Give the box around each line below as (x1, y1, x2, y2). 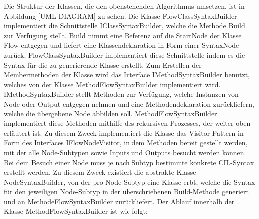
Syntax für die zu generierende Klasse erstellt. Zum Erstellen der (4, 59, 202, 70)
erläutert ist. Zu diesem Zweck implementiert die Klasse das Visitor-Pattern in (4, 127, 244, 138)
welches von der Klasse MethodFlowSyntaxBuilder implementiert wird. (4, 79, 221, 89)
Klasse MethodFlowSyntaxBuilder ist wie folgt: (4, 206, 148, 216)
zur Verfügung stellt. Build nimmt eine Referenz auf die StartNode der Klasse (4, 30, 242, 40)
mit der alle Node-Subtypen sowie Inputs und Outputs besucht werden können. (4, 147, 246, 157)
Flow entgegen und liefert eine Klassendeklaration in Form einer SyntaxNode (4, 40, 239, 50)
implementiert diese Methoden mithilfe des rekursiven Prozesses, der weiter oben (4, 118, 251, 128)
